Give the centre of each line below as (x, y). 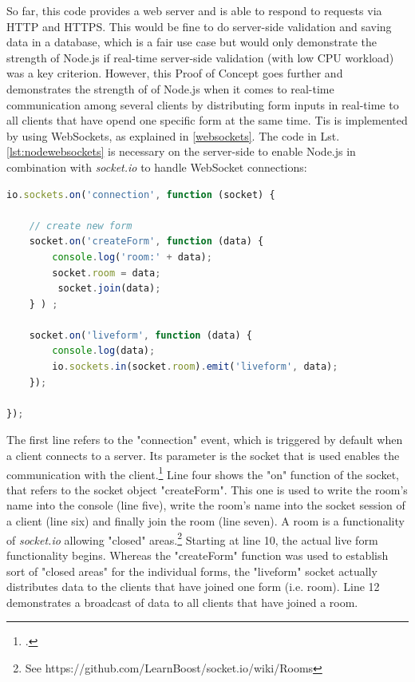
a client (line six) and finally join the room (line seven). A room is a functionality (206, 521)
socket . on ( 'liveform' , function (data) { (140, 335)
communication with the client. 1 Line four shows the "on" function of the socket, (203, 473)
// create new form (81, 226)
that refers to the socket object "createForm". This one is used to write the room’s (207, 489)
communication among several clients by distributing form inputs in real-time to (203, 104)
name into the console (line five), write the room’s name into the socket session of (206, 505)
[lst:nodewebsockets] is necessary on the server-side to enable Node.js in (181, 151)
